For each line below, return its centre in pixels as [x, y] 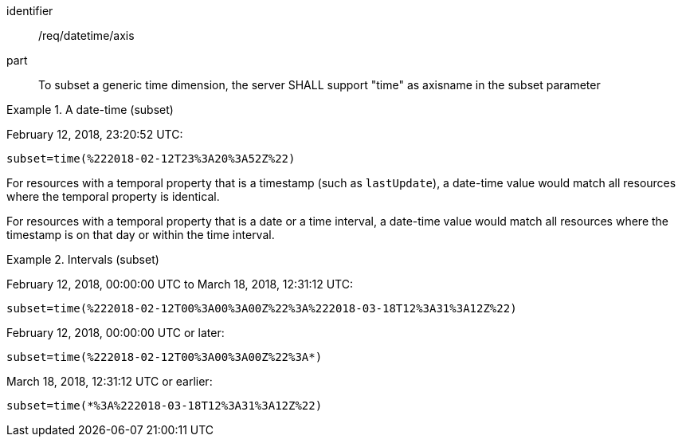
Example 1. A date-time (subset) [90, 110]
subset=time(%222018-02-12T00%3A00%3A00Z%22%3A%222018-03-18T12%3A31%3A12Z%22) [262, 308]
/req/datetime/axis [86, 35]
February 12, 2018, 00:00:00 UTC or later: [116, 333]
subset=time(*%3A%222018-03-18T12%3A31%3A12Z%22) [165, 406]
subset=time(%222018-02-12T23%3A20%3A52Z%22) [151, 159]
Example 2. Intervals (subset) [83, 259]
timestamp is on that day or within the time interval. [141, 235]
